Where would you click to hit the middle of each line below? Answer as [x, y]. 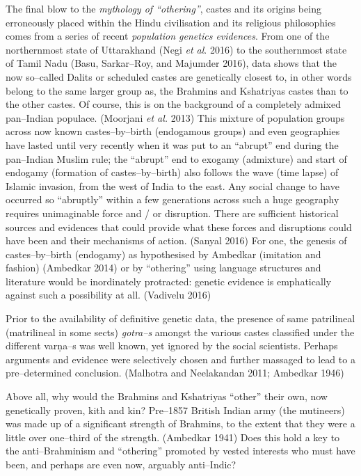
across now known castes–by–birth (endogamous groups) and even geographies [173, 131]
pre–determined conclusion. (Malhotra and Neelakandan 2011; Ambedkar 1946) [175, 373]
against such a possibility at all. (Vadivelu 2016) [109, 295]
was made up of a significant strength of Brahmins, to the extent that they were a [180, 423]
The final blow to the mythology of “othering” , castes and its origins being [163, 8]
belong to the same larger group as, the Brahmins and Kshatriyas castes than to [177, 90]
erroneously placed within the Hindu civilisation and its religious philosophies [171, 22]
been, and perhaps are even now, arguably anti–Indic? [121, 464]
